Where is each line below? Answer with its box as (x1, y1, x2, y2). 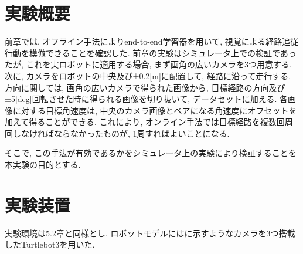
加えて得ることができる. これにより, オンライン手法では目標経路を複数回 (5, 116, 285, 128)
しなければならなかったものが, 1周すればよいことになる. (12, 127, 230, 139)
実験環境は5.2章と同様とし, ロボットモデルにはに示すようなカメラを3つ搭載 (5, 226, 295, 239)
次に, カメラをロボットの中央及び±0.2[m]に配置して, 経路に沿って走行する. (5, 69, 291, 82)
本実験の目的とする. (5, 158, 81, 171)
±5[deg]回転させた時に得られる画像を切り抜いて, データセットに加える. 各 (5, 93, 288, 105)
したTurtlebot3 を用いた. (5, 238, 95, 250)
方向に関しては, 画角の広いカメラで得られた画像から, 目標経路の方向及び (5, 81, 285, 93)
